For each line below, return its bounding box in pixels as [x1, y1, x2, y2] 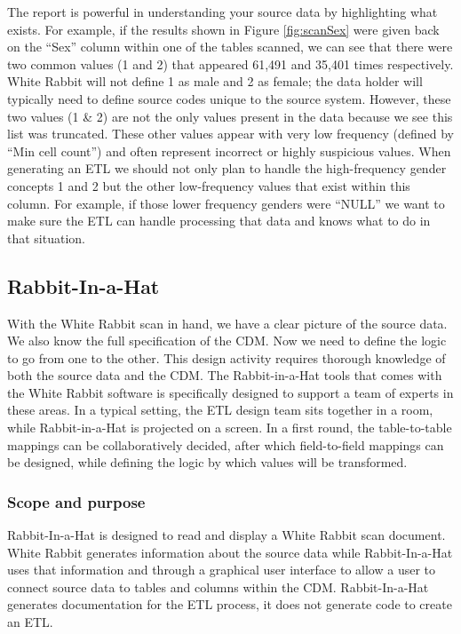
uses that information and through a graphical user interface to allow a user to [7, 560, 436, 579]
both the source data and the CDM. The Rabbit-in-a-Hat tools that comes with [7, 366, 442, 384]
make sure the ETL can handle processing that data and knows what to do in [7, 211, 431, 230]
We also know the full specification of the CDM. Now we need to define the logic [7, 331, 447, 350]
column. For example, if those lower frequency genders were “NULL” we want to [7, 194, 445, 212]
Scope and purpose [7, 490, 146, 512]
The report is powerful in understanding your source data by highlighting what [7, 3, 438, 20]
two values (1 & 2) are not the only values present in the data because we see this [7, 107, 453, 125]
